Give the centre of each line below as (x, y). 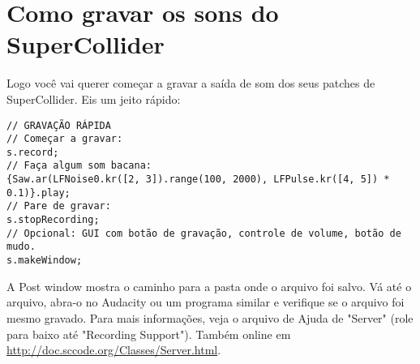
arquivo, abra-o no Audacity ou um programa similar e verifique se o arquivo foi (206, 302)
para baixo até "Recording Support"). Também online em (149, 334)
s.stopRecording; (53, 220)
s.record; (33, 152)
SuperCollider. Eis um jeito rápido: (94, 98)
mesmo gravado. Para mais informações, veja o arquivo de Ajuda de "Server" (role (210, 317)
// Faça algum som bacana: (79, 166)
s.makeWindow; (45, 261)
